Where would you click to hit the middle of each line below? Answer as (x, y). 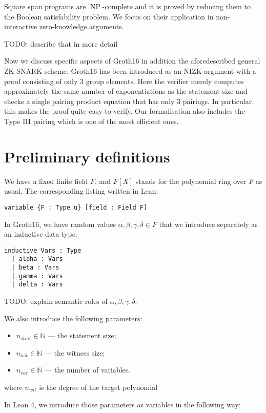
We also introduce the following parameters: (73, 318)
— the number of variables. (88, 370)
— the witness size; (75, 352)
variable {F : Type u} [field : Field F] (76, 207)
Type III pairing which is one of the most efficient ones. (91, 121)
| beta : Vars (35, 267)
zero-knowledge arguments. (81, 26)
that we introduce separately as (208, 224)
